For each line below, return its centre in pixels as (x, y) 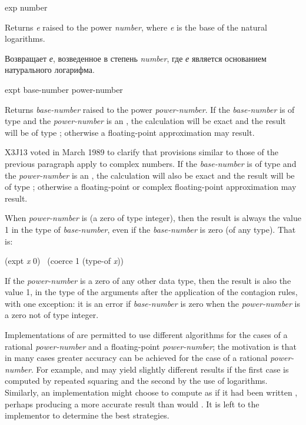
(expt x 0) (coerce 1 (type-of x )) (64, 261)
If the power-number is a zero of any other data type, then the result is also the (148, 280)
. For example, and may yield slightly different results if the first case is (160, 369)
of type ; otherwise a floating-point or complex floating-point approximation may (151, 187)
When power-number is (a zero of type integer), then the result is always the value (153, 218)
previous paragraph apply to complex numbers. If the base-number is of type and (151, 163)
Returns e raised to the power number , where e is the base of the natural (136, 27)
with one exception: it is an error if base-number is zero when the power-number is (152, 303)
